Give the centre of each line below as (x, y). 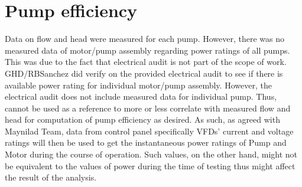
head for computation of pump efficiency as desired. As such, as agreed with (142, 119)
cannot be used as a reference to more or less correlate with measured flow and (148, 108)
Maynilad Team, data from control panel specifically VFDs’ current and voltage (149, 131)
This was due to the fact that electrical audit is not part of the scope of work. (146, 62)
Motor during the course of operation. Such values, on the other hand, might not (151, 154)
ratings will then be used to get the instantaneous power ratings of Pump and (146, 142)
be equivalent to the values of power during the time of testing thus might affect (150, 165)
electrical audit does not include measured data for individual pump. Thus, (141, 96)
